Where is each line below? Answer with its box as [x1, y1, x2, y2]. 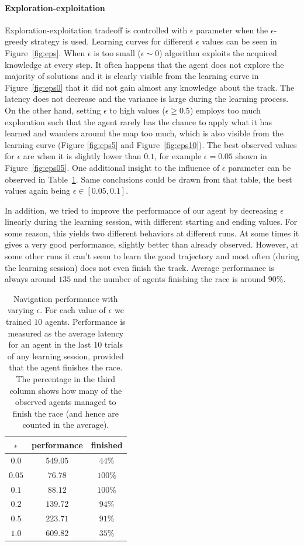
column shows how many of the [9, 384, 122, 396]
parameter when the [196, 23, 268, 36]
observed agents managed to [15, 396, 116, 408]
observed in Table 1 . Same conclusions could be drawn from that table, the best [5, 173, 292, 185]
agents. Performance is [44, 315, 126, 328]
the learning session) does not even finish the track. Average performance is [5, 261, 275, 273]
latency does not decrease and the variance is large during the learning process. [5, 92, 289, 105]
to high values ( [109, 104, 165, 116]
